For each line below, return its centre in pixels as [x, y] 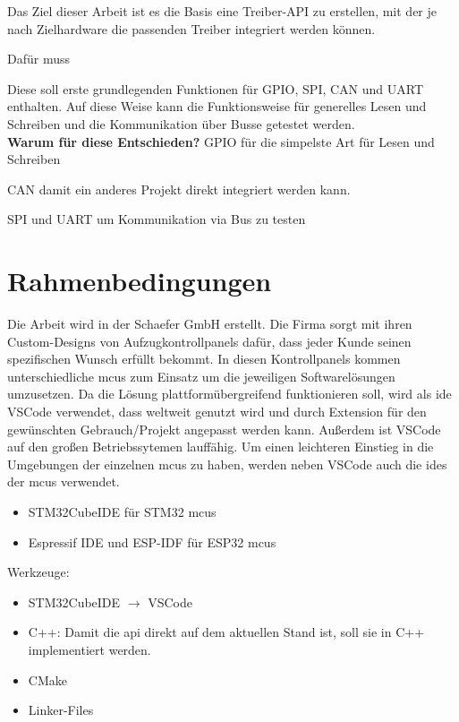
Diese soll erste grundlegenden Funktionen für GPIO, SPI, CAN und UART [216, 88]
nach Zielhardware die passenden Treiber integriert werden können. [191, 28]
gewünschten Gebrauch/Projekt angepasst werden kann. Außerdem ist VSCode [224, 429]
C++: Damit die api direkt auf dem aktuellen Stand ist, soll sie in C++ [226, 632]
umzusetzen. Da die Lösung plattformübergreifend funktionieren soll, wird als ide [229, 394]
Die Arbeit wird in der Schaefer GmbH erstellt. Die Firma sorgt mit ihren [210, 324]
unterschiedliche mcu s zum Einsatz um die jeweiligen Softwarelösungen [201, 376]
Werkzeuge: [38, 572]
